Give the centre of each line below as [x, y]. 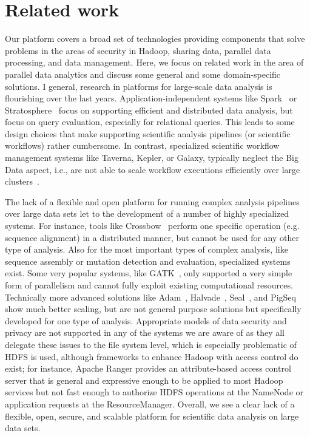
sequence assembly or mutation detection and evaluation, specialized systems [148, 261]
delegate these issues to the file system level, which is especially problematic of [151, 344]
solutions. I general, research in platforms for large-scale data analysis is [139, 86]
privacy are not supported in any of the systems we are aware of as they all [145, 332]
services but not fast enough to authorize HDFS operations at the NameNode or [154, 392]
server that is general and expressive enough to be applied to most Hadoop [144, 380]
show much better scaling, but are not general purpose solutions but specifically [153, 309]
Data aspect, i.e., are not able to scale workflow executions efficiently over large [153, 169]
